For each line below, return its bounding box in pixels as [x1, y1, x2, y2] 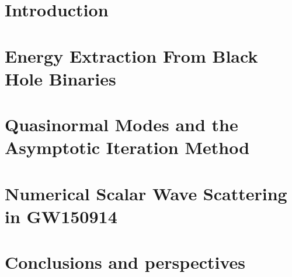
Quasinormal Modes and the [5, 112, 238, 136]
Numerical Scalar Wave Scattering [5, 181, 287, 205]
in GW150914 [5, 204, 117, 228]
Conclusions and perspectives [5, 250, 246, 274]
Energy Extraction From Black [5, 43, 258, 67]
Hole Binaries [5, 66, 116, 90]
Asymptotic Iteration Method [5, 135, 250, 159]
